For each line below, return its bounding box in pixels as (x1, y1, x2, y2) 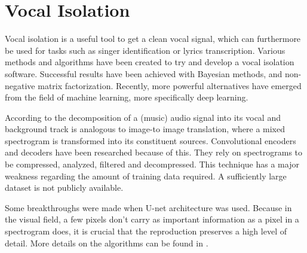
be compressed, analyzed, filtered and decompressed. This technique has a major (5, 158, 299, 170)
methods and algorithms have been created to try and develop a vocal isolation (5, 56, 294, 68)
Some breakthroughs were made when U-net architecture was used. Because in (5, 201, 292, 214)
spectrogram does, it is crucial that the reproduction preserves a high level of (5, 225, 287, 237)
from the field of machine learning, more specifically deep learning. (5, 91, 248, 103)
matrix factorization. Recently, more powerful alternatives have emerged (38, 79, 302, 92)
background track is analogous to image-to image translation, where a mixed (5, 123, 285, 135)
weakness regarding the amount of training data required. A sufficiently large (5, 169, 287, 182)
